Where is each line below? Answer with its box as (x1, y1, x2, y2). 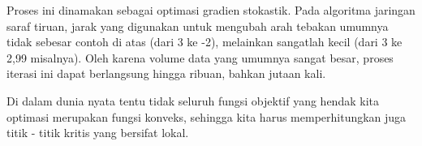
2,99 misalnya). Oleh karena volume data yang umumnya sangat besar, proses (6, 49, 394, 66)
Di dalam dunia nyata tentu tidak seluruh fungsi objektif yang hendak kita (6, 92, 379, 109)
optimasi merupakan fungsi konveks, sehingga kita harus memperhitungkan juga (6, 108, 407, 125)
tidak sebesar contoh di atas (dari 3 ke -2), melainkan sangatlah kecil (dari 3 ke (6, 33, 403, 50)
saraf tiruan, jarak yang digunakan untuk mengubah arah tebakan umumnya (6, 17, 389, 34)
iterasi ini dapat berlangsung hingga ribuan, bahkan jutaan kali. (6, 65, 326, 82)
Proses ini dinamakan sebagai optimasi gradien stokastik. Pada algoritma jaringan (6, 2, 416, 18)
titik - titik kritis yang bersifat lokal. (6, 124, 189, 141)
